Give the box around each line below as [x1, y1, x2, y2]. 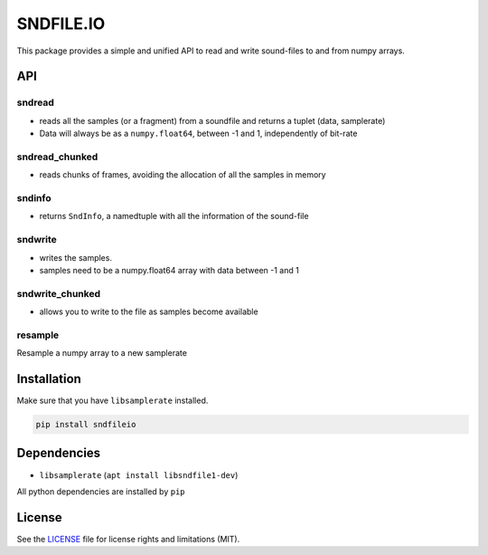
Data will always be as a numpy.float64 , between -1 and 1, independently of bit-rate [39, 128, 358, 139]
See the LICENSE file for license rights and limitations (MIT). [16, 533, 240, 544]
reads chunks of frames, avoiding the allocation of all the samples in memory [39, 169, 326, 180]
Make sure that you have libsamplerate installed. [16, 395, 209, 407]
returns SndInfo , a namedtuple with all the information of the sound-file [39, 211, 309, 222]
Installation [16, 371, 81, 387]
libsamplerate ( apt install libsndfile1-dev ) [39, 469, 239, 480]
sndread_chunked [16, 150, 99, 163]
